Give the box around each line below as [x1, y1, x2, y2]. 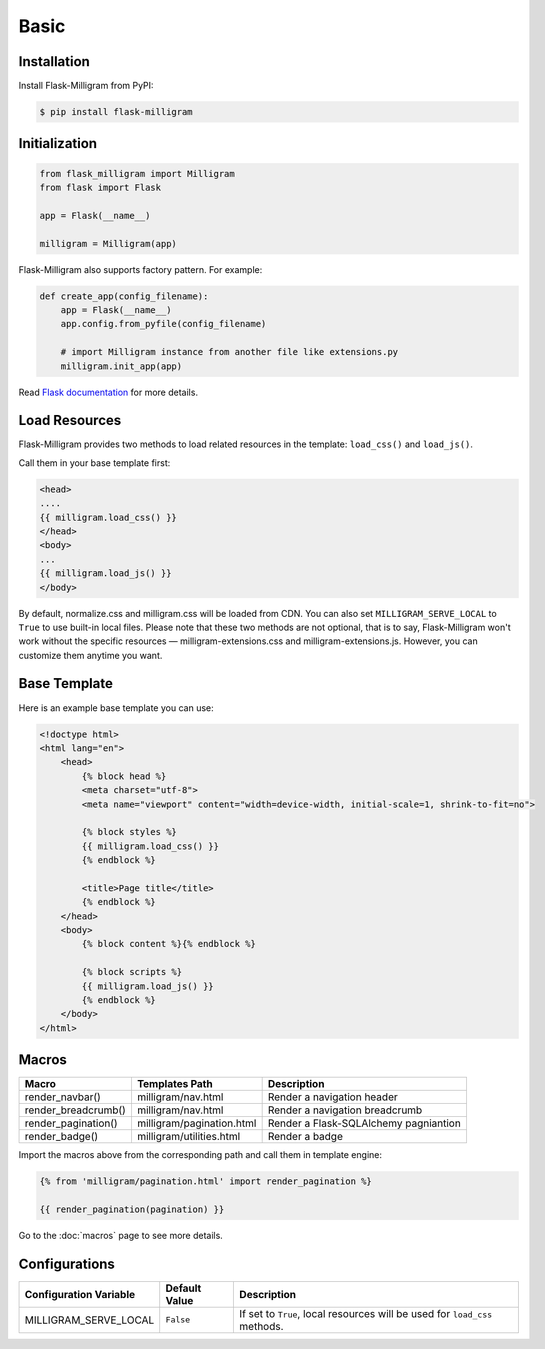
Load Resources [18, 412, 122, 429]
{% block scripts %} [81, 966, 183, 978]
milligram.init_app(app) [60, 360, 183, 372]
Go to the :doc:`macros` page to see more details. [18, 1230, 224, 1242]
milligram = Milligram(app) [39, 238, 177, 249]
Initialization [18, 135, 98, 152]
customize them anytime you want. [18, 649, 163, 661]
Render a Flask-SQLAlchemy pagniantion [267, 1116, 462, 1130]
